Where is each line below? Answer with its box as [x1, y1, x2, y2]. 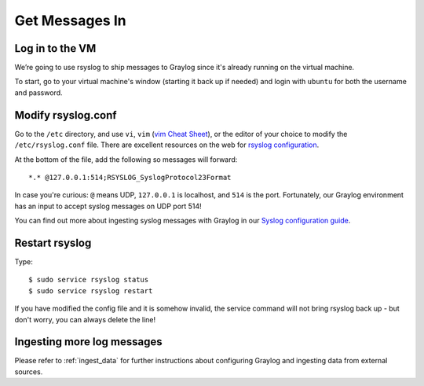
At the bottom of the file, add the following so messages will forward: [14, 154, 238, 164]
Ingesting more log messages [14, 335, 163, 349]
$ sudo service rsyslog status [28, 275, 149, 285]
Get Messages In [14, 12, 126, 29]
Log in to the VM [14, 42, 97, 55]
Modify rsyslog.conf [14, 108, 117, 122]
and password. [14, 87, 63, 97]
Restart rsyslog [14, 236, 92, 249]
